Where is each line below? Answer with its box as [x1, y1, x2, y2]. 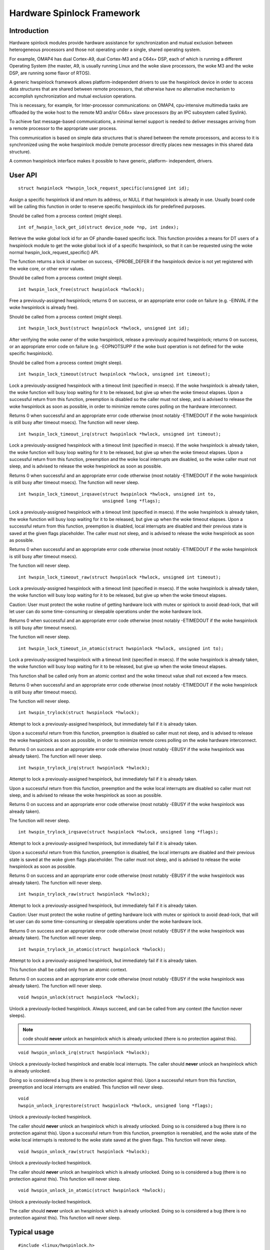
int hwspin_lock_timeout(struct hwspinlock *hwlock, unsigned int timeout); [18, 371, 211, 377]
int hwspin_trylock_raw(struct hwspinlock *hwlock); [18, 891, 150, 897]
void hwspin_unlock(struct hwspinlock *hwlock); [18, 994, 139, 1000]
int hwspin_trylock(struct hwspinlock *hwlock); [18, 710, 139, 715]
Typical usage [9, 1228, 54, 1236]
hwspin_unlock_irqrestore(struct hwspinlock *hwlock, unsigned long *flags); [18, 1102, 213, 1108]
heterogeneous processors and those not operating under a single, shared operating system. [9, 46, 201, 52]
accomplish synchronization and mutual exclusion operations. [9, 93, 137, 99]
